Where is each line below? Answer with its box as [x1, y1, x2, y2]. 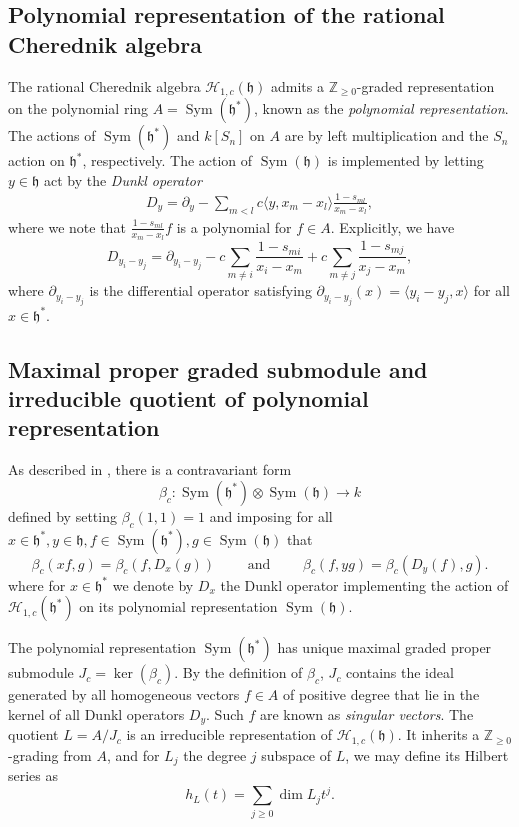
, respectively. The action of [82, 150, 253, 171]
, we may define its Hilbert [345, 744, 509, 765]
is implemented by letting [327, 150, 484, 171]
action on [8, 150, 65, 171]
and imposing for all [209, 505, 333, 526]
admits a [270, 75, 324, 96]
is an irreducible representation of [126, 724, 333, 745]
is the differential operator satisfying [89, 280, 312, 301]
